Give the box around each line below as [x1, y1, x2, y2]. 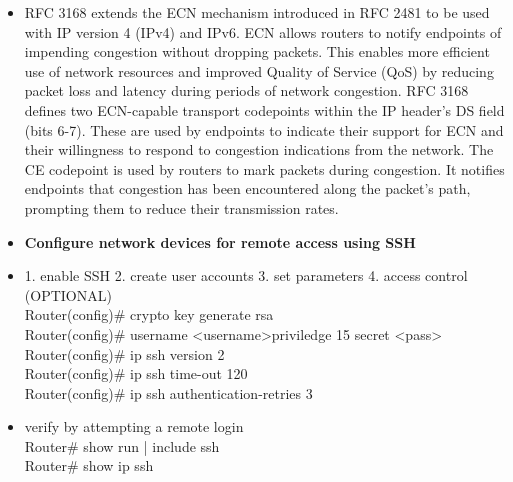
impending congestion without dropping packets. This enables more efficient [24, 41, 490, 62]
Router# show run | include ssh [24, 435, 220, 456]
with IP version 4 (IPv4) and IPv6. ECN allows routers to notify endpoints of [24, 21, 502, 42]
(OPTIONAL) [24, 284, 112, 305]
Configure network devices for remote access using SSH [24, 231, 416, 252]
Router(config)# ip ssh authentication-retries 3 [24, 382, 313, 403]
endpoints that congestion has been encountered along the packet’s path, [24, 178, 471, 199]
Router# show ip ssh [24, 455, 154, 476]
